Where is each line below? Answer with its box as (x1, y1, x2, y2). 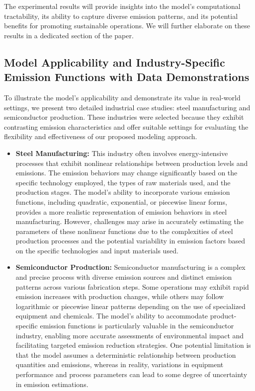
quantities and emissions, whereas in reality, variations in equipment (15, 359, 224, 370)
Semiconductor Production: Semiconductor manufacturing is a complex (15, 262, 246, 272)
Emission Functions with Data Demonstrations (4, 69, 250, 84)
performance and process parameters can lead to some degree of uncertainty (15, 369, 248, 379)
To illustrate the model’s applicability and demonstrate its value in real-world (4, 92, 241, 102)
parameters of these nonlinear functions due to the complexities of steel (15, 226, 233, 236)
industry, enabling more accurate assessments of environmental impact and (15, 330, 244, 340)
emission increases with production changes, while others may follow (15, 291, 224, 302)
